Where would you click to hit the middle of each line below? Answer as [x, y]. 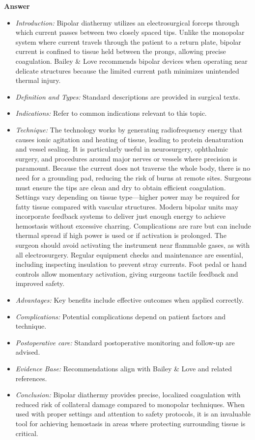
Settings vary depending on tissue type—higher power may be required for [128, 197]
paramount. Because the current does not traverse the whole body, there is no [133, 168]
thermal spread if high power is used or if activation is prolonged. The [121, 235]
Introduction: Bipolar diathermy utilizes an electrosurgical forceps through [127, 22]
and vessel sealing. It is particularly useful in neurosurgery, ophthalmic [122, 149]
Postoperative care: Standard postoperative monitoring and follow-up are [125, 342]
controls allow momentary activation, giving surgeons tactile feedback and [127, 273]
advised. [28, 352]
